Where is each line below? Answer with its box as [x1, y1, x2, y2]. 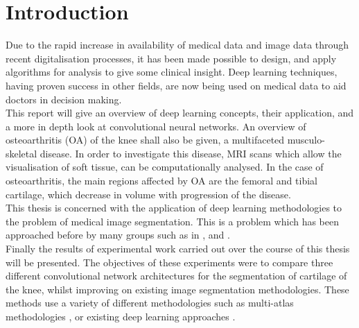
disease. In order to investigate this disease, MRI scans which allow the [40, 146, 342, 160]
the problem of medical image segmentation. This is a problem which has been [6, 214, 340, 228]
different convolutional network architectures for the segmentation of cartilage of [6, 268, 347, 283]
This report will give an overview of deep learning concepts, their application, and [6, 105, 354, 120]
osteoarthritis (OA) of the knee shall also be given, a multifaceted [6, 132, 285, 147]
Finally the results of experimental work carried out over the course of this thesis [6, 241, 350, 256]
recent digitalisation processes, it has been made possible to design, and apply [6, 51, 337, 65]
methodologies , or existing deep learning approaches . [6, 309, 236, 323]
